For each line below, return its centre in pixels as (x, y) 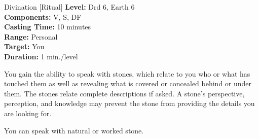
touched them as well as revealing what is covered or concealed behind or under (128, 83)
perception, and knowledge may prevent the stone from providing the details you (129, 103)
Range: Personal (31, 36)
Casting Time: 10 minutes (48, 27)
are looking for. (28, 113)
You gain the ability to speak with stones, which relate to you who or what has (127, 73)
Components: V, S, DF (43, 16)
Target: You (24, 46)
